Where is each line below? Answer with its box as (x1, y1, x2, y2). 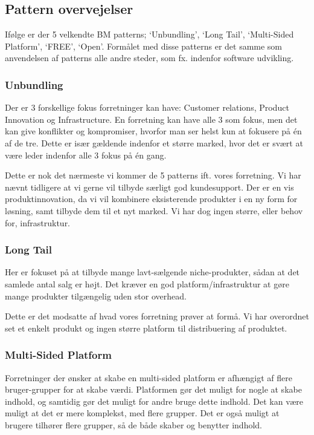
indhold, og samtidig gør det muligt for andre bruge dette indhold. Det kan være (5, 394, 304, 407)
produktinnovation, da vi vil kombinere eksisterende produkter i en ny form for (5, 192, 298, 205)
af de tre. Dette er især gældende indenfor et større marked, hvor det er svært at (5, 136, 303, 149)
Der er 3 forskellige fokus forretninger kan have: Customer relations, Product (5, 101, 289, 114)
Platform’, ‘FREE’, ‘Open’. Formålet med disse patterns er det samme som (5, 39, 283, 52)
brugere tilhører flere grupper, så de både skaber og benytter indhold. (5, 418, 263, 431)
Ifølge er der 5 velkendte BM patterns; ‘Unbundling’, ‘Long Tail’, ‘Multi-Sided (5, 28, 294, 41)
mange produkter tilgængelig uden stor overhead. (5, 289, 187, 302)
